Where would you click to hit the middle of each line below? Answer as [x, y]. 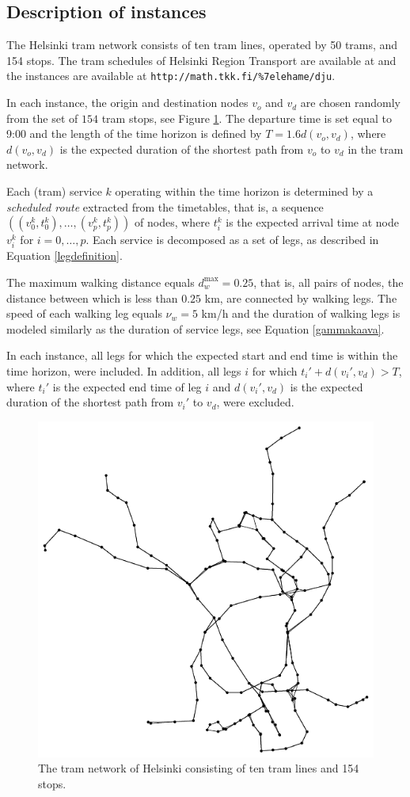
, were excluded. [255, 402]
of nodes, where [173, 222]
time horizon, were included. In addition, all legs [124, 370]
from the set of [42, 118]
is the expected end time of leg [127, 386]
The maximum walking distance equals [101, 282]
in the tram [376, 149]
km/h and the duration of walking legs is [301, 313]
